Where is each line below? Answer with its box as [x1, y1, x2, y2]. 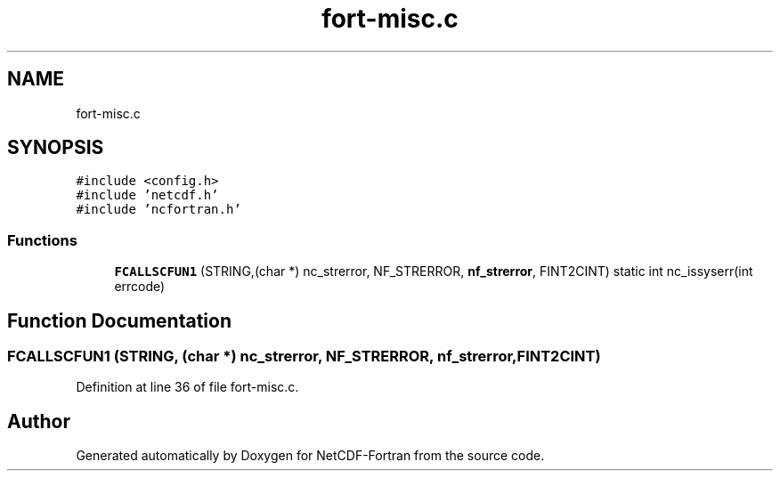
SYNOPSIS [7, 136, 104, 159]
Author [7, 409, 70, 433]
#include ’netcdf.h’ [76, 188, 219, 203]
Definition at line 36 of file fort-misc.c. [76, 379, 299, 395]
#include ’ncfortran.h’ [76, 202, 241, 217]
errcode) [114, 279, 166, 295]
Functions [7, 231, 77, 249]
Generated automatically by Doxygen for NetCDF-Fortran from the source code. [76, 448, 545, 464]
